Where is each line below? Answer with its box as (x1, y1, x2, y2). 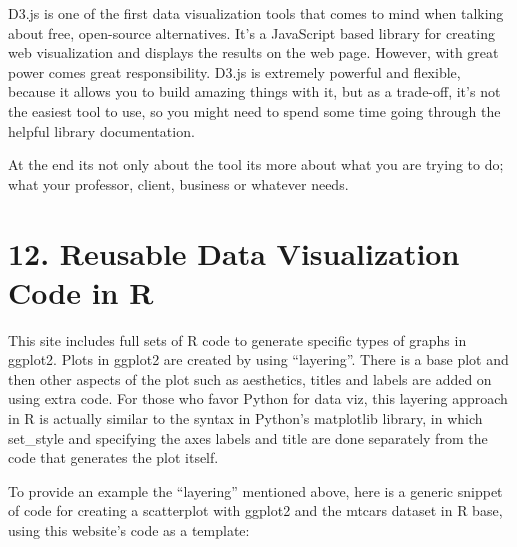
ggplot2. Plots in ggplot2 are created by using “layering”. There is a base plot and (8, 349, 509, 370)
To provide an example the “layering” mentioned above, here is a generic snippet (8, 480, 503, 501)
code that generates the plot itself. (8, 447, 219, 468)
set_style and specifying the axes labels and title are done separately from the (8, 427, 488, 448)
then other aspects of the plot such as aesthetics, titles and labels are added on (8, 368, 492, 389)
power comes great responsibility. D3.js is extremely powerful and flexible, (8, 61, 461, 82)
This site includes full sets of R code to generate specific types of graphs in (8, 329, 467, 350)
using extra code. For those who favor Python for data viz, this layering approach (8, 388, 508, 409)
